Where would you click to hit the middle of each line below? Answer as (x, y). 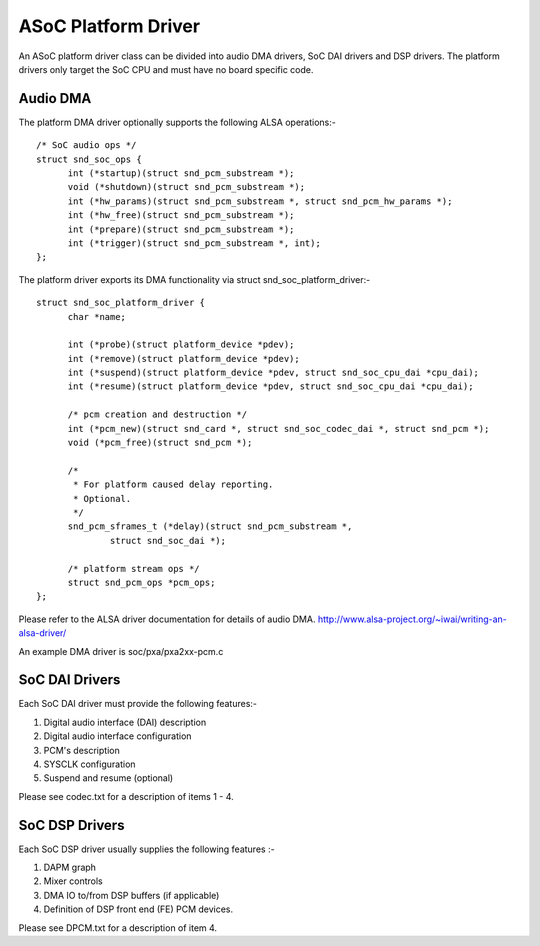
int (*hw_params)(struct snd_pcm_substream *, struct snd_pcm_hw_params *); (260, 201)
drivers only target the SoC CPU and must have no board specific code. (166, 69)
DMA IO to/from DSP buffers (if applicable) (131, 895)
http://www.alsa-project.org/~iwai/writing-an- (412, 619)
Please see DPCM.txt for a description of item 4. (118, 927)
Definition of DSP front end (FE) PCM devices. (138, 909)
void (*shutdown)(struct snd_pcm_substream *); (186, 187)
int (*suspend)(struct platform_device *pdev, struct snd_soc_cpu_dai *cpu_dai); (273, 373)
